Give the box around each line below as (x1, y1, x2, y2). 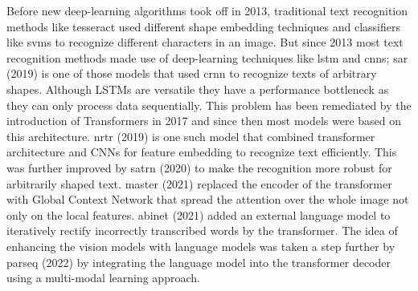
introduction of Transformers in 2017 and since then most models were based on (6, 112, 402, 129)
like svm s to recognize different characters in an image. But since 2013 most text (6, 34, 404, 51)
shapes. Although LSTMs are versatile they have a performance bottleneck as (6, 80, 389, 97)
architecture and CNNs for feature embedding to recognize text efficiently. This (6, 143, 397, 160)
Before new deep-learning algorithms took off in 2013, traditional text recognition (6, 2, 408, 18)
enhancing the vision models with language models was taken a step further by (6, 237, 395, 254)
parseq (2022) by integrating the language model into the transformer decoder (6, 253, 391, 270)
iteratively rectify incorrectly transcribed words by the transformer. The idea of (6, 222, 398, 239)
